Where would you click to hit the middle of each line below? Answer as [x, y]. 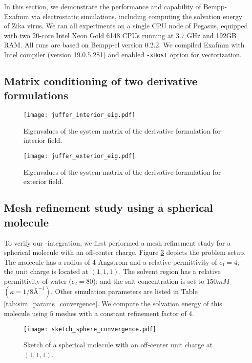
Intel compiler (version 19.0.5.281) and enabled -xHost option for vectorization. [123, 54]
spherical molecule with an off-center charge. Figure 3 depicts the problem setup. [125, 252]
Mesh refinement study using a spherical [109, 208]
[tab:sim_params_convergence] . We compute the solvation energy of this [113, 304]
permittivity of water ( [38, 281]
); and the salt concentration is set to [149, 281]
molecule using [26, 313]
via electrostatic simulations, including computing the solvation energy [137, 16]
